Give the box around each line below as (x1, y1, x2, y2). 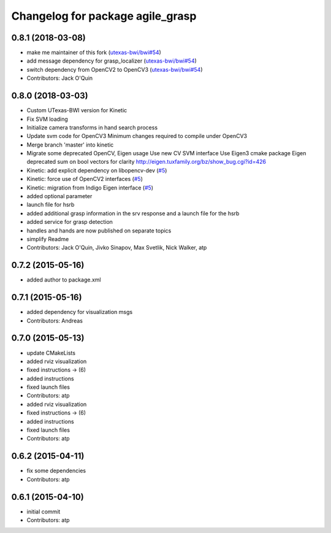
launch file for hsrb (26, 201, 75, 209)
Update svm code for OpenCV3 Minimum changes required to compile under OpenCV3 (26, 132, 248, 140)
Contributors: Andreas (26, 316, 83, 324)
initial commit (26, 508, 61, 515)
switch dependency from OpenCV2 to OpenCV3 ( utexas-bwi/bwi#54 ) (26, 66, 203, 73)
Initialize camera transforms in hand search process (26, 123, 158, 131)
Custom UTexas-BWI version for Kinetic (26, 107, 127, 114)
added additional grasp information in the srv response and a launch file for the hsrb (26, 209, 240, 217)
